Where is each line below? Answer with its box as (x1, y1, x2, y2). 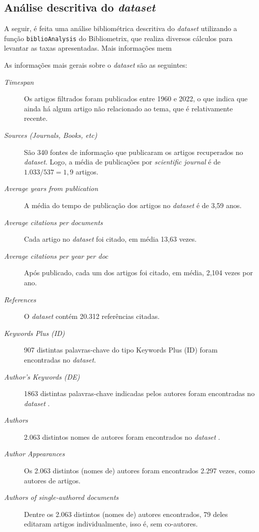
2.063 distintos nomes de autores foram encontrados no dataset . (24, 431, 220, 442)
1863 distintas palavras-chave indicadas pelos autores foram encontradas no (24, 388, 255, 399)
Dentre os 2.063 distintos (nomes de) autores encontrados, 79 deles (24, 508, 228, 519)
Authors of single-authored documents (4, 492, 119, 502)
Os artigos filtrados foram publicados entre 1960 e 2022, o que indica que (24, 93, 247, 104)
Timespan (4, 76, 34, 87)
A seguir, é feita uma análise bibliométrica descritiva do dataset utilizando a (4, 23, 237, 34)
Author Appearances (4, 448, 65, 459)
